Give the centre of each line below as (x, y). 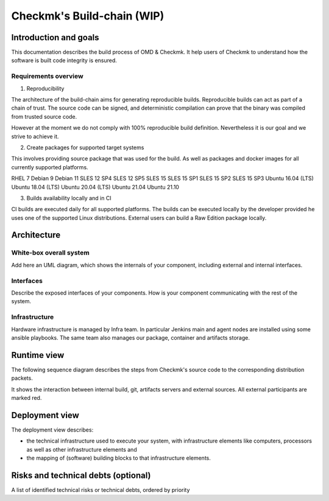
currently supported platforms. (50, 167)
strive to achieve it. (35, 136)
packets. (22, 378)
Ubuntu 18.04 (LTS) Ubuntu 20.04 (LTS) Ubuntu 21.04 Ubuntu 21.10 (95, 187)
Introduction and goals (55, 37)
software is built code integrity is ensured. (64, 60)
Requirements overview (47, 76)
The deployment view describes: (52, 430)
